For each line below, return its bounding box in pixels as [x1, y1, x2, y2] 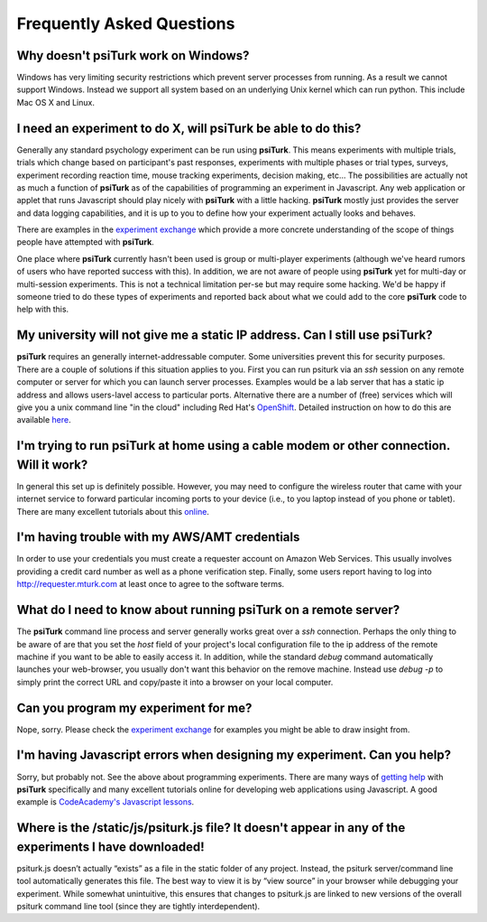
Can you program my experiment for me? [16, 700, 253, 715]
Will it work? [16, 457, 88, 472]
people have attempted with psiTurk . [16, 237, 155, 247]
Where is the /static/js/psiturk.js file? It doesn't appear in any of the [16, 820, 406, 835]
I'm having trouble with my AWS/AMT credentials [16, 529, 300, 545]
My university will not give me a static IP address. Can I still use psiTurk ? [16, 328, 433, 343]
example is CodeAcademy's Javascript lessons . [16, 796, 195, 807]
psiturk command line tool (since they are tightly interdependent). [16, 901, 261, 911]
